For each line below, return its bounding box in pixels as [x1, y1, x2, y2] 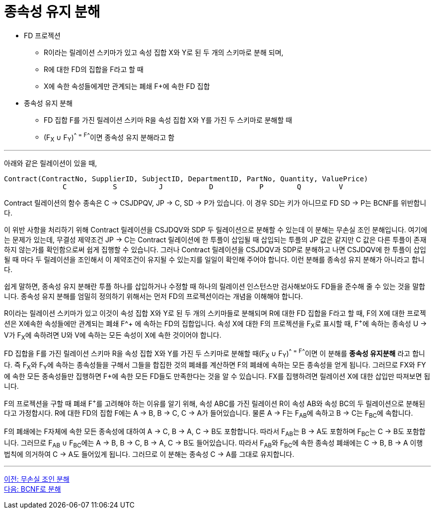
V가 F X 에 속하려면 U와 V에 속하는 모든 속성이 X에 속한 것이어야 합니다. [4, 330, 221, 341]
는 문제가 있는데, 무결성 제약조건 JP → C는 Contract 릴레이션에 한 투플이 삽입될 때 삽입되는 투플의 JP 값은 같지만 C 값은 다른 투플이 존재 [4, 235, 427, 244]
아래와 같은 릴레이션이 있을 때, [4, 159, 97, 168]
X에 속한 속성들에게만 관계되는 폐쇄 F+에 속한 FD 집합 [44, 81, 210, 90]
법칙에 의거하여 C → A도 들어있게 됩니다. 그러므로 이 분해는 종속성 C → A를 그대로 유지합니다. [4, 449, 294, 458]
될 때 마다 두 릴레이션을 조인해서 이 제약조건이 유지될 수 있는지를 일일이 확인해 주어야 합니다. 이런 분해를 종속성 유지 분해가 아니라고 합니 [4, 255, 425, 264]
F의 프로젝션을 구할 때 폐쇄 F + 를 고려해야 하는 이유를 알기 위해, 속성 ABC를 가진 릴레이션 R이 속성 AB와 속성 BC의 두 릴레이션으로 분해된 [4, 397, 426, 408]
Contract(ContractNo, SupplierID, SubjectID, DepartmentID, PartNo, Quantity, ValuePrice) [4, 175, 368, 183]
